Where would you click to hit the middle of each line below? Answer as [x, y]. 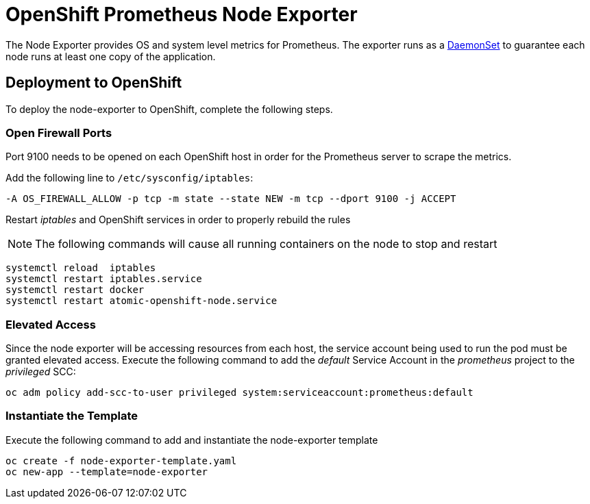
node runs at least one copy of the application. [111, 56]
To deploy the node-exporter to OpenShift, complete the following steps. [169, 109]
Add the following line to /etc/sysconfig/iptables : [130, 178]
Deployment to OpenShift [94, 83]
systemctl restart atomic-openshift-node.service [142, 301]
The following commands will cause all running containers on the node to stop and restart [266, 244]
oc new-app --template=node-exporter [107, 471]
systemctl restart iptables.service [104, 279]
